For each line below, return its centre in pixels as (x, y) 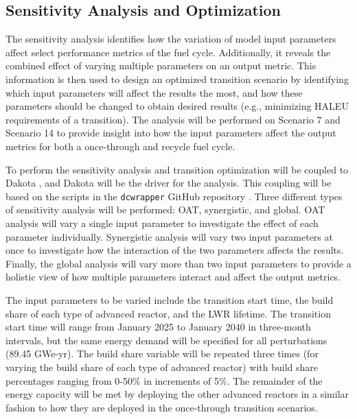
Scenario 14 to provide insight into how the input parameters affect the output (171, 133)
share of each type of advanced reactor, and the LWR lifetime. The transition (168, 313)
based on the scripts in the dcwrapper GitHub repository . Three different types (174, 196)
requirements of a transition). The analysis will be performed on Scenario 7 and (173, 119)
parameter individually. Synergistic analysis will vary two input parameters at (169, 236)
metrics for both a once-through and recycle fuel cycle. (120, 146)
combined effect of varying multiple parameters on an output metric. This (161, 65)
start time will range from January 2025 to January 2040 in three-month (158, 327)
